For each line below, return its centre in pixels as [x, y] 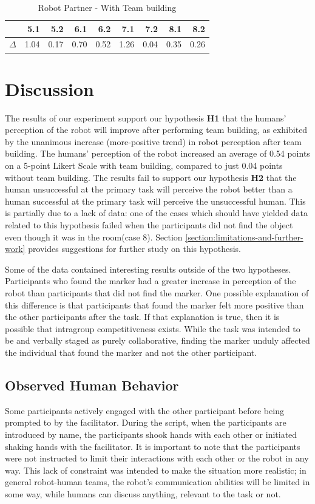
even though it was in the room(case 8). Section [94, 237]
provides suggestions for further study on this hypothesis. [134, 249]
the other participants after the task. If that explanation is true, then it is [142, 317]
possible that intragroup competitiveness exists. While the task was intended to [153, 328]
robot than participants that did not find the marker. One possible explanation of [157, 292]
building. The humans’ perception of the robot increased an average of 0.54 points [157, 153]
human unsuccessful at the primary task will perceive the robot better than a [149, 189]
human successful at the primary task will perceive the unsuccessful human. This [155, 201]
